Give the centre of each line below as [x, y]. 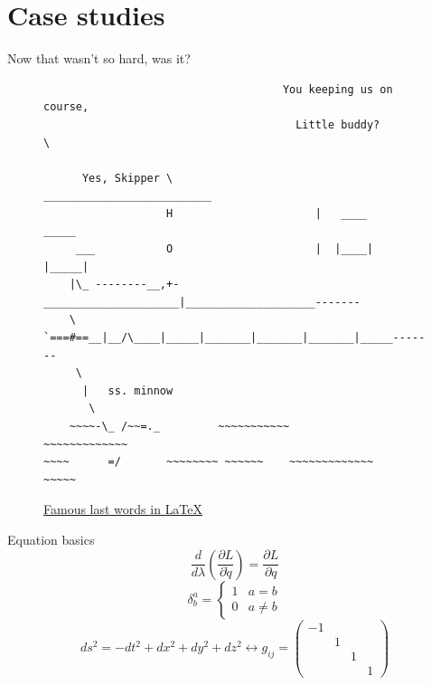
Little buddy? [338, 124]
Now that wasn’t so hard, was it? [99, 58]
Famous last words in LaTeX [123, 509]
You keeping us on [337, 89]
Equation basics [51, 539]
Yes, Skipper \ [127, 178]
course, [66, 107]
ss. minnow [141, 390]
